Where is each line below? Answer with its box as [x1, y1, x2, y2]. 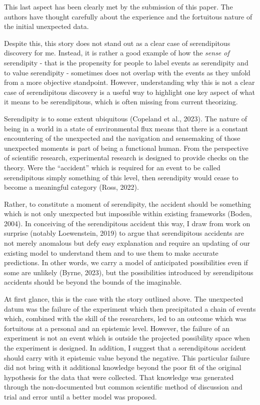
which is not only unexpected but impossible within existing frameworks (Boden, [4, 208, 252, 219]
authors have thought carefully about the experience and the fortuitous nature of [4, 11, 252, 21]
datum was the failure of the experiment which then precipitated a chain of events [4, 303, 256, 314]
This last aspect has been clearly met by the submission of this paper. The [4, 1, 233, 11]
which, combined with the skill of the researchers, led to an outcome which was [4, 313, 246, 324]
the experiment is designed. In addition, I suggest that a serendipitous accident [4, 343, 246, 353]
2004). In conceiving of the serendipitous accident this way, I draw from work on [4, 218, 250, 228]
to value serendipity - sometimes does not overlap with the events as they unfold [4, 67, 250, 77]
